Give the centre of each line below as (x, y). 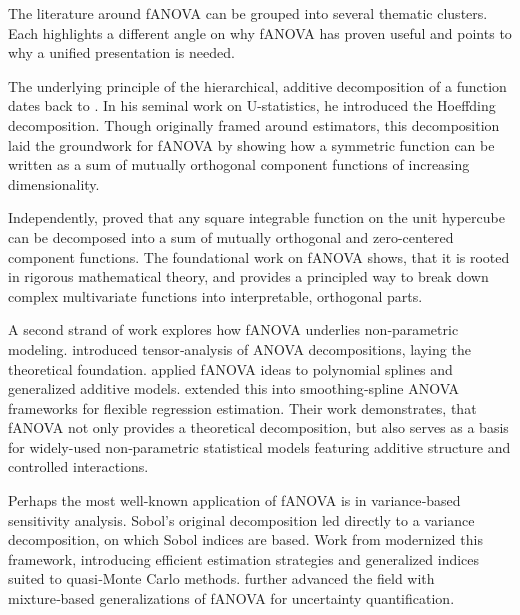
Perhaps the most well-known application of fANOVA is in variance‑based (234, 500)
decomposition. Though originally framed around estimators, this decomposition (254, 124)
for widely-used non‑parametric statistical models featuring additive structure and (259, 446)
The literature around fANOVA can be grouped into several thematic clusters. (248, 13)
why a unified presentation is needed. (121, 52)
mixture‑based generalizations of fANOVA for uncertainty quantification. (231, 598)
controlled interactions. (78, 466)
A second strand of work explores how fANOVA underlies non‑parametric (233, 329)
